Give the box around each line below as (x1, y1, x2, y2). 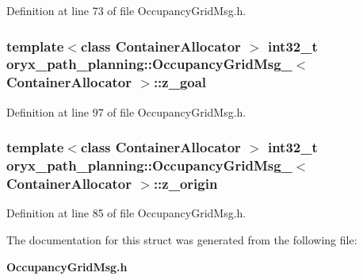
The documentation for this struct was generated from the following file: (6, 231, 357, 247)
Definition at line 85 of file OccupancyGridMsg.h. (6, 205, 246, 221)
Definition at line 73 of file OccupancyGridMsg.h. (6, 2, 246, 18)
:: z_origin (153, 174, 218, 194)
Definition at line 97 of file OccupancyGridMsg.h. (6, 103, 246, 120)
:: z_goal (153, 72, 207, 92)
